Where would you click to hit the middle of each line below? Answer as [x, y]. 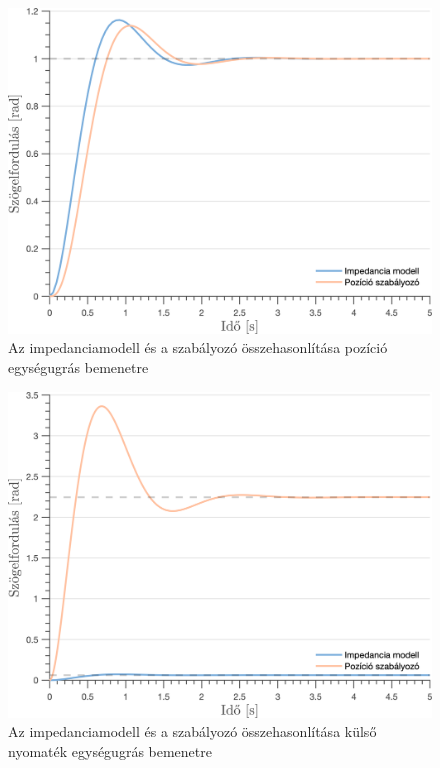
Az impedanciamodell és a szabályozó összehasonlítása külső [192, 731]
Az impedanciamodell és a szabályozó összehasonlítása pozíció [198, 347]
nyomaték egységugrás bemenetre [110, 750]
